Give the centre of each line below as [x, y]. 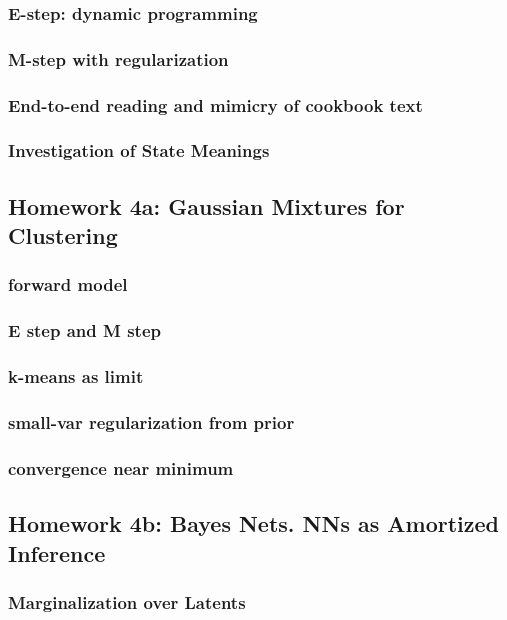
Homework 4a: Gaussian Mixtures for [206, 205]
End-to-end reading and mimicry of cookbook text [215, 104]
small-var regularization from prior [151, 422]
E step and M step [84, 330]
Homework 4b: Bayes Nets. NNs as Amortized [253, 523]
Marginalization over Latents [127, 601]
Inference [57, 552]
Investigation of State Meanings [139, 150]
